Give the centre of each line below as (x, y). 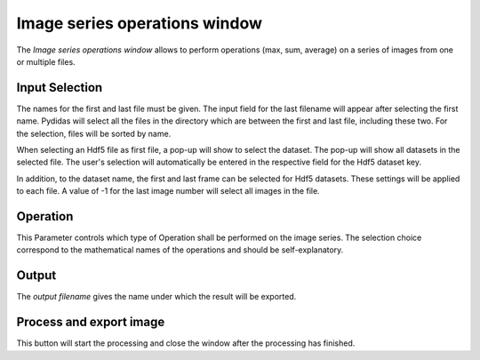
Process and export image (91, 322)
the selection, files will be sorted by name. (94, 133)
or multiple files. (46, 61)
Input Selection (60, 88)
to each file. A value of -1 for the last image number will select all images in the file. (168, 191)
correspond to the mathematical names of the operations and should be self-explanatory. (180, 250)
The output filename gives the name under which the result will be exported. (156, 297)
